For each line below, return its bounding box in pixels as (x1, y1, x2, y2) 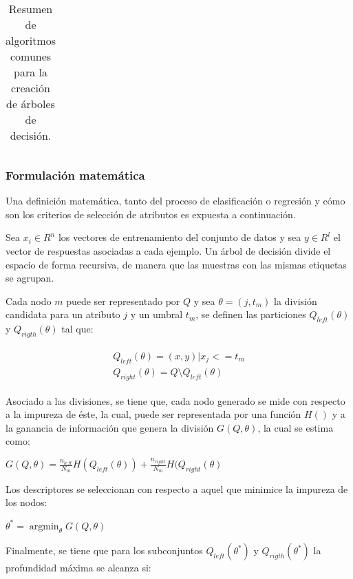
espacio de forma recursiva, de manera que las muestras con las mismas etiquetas (6, 257, 347, 271)
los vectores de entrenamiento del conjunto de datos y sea (58, 230, 301, 244)
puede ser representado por (66, 293, 180, 308)
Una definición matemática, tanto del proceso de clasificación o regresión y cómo (6, 193, 345, 208)
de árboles (6, 96, 55, 112)
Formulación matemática (6, 166, 145, 183)
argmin (29, 521, 59, 531)
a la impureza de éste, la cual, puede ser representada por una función (6, 407, 301, 421)
